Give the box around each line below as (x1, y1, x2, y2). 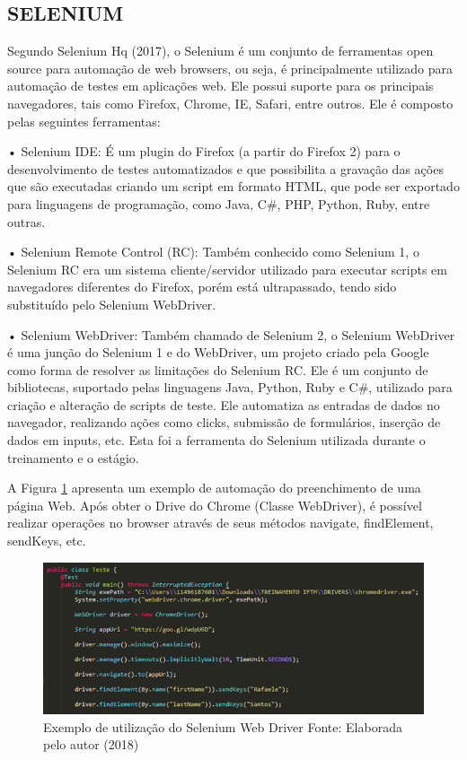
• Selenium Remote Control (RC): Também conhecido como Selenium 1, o (7, 242, 419, 261)
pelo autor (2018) (43, 735, 139, 754)
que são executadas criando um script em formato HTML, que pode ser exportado (7, 177, 460, 196)
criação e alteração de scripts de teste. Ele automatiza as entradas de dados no (7, 395, 440, 414)
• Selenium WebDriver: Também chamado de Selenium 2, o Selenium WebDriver (7, 325, 455, 344)
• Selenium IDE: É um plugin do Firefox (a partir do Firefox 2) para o (7, 142, 401, 161)
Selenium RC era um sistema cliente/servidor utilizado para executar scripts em (7, 259, 447, 278)
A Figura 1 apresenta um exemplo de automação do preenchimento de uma (7, 478, 421, 497)
